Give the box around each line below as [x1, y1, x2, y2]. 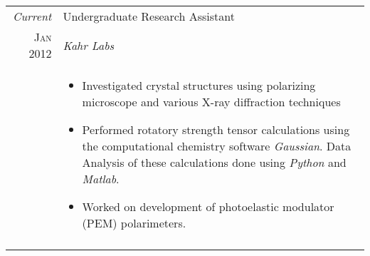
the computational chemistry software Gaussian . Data [82, 138, 351, 154]
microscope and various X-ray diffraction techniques [82, 93, 341, 110]
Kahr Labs [63, 36, 115, 53]
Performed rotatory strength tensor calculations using [82, 121, 350, 138]
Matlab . [82, 170, 120, 187]
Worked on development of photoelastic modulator [82, 198, 334, 215]
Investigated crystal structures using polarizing [82, 77, 316, 93]
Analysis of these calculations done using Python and [82, 154, 347, 170]
